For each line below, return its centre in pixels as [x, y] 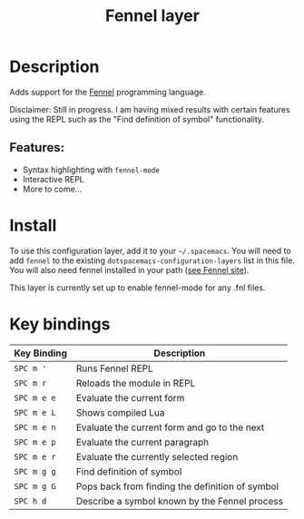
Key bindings [60, 324]
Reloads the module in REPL [136, 383]
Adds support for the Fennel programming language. [108, 92]
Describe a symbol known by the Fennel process [180, 501]
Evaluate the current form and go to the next [170, 427]
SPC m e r [35, 456]
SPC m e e [35, 397]
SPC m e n [35, 427]
